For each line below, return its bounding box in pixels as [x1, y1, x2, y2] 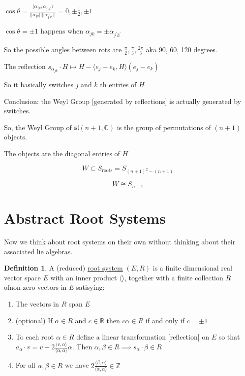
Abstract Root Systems [4, 208, 166, 228]
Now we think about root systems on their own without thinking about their [4, 236, 236, 246]
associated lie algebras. [4, 246, 73, 256]
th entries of [100, 79, 137, 90]
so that [218, 332, 240, 342]
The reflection [4, 61, 46, 71]
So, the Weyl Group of [4, 122, 72, 132]
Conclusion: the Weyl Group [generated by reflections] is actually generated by [4, 96, 241, 106]
